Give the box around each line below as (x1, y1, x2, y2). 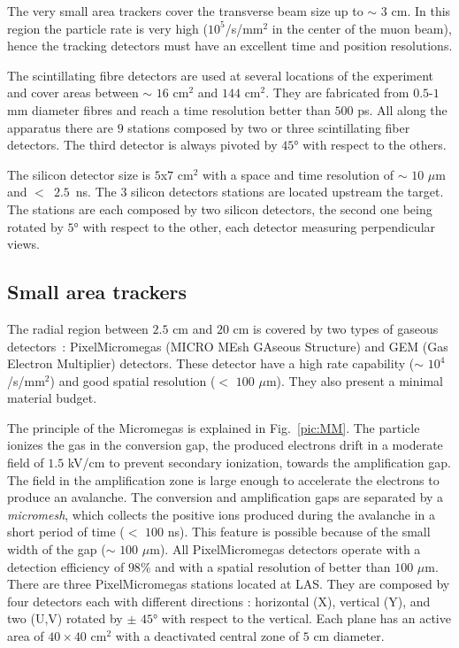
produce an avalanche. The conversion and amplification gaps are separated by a (7, 488, 444, 506)
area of (7, 627, 44, 645)
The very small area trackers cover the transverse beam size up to (7, 2, 363, 19)
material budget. (7, 389, 97, 407)
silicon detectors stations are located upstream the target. (131, 182, 444, 201)
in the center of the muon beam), (272, 19, 452, 37)
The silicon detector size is (7, 165, 151, 183)
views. (7, 235, 41, 253)
